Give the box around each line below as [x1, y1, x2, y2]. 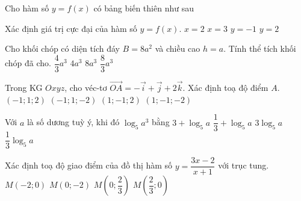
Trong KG [5, 81, 43, 94]
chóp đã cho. [5, 57, 51, 69]
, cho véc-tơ [64, 81, 107, 94]
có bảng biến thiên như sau [93, 2, 194, 14]
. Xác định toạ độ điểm [182, 81, 268, 94]
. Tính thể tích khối [223, 42, 296, 55]
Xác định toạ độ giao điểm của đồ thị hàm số [5, 159, 173, 172]
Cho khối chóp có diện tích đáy [5, 42, 120, 55]
